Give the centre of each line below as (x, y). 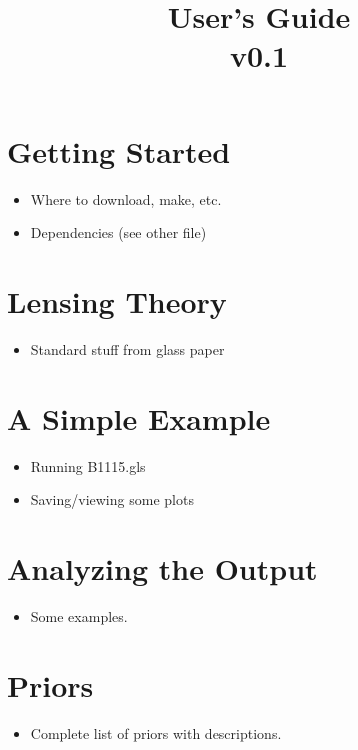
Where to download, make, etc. (126, 198)
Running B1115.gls (88, 465)
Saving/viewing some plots (112, 499)
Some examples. (79, 615)
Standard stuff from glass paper (127, 348)
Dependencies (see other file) (118, 232)
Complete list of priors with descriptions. (156, 732)
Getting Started (119, 150)
